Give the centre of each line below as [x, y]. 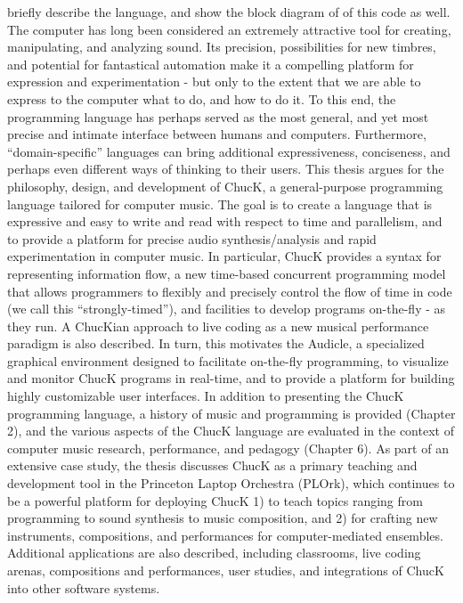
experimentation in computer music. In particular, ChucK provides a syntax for [224, 256]
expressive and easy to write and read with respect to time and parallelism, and [225, 221]
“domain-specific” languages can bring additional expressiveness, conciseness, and [229, 151]
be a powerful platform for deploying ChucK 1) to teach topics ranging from [215, 500]
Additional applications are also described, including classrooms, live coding [214, 553]
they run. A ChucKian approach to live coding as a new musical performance [218, 326]
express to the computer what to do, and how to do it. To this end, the [202, 98]
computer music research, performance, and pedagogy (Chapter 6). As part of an [228, 448]
